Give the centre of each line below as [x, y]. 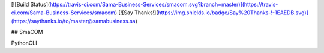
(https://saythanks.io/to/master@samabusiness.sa [73, 21]
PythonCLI [24, 43]
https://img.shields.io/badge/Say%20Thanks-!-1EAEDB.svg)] [233, 13]
